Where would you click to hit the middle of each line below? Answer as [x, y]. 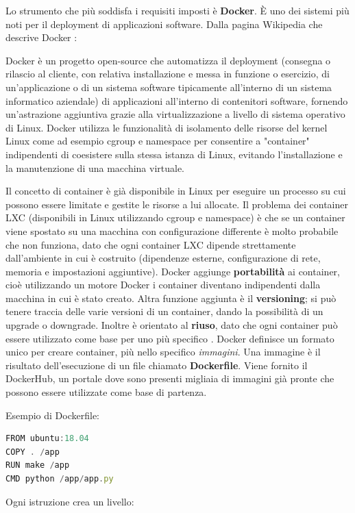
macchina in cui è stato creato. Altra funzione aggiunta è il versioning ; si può [171, 298]
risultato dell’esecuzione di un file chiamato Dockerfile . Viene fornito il [157, 365]
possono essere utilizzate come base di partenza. [106, 392]
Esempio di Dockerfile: [53, 415]
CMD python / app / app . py [60, 479]
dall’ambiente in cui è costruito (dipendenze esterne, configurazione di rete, [163, 258]
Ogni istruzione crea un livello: [70, 501]
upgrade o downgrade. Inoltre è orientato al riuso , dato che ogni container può [172, 325]
